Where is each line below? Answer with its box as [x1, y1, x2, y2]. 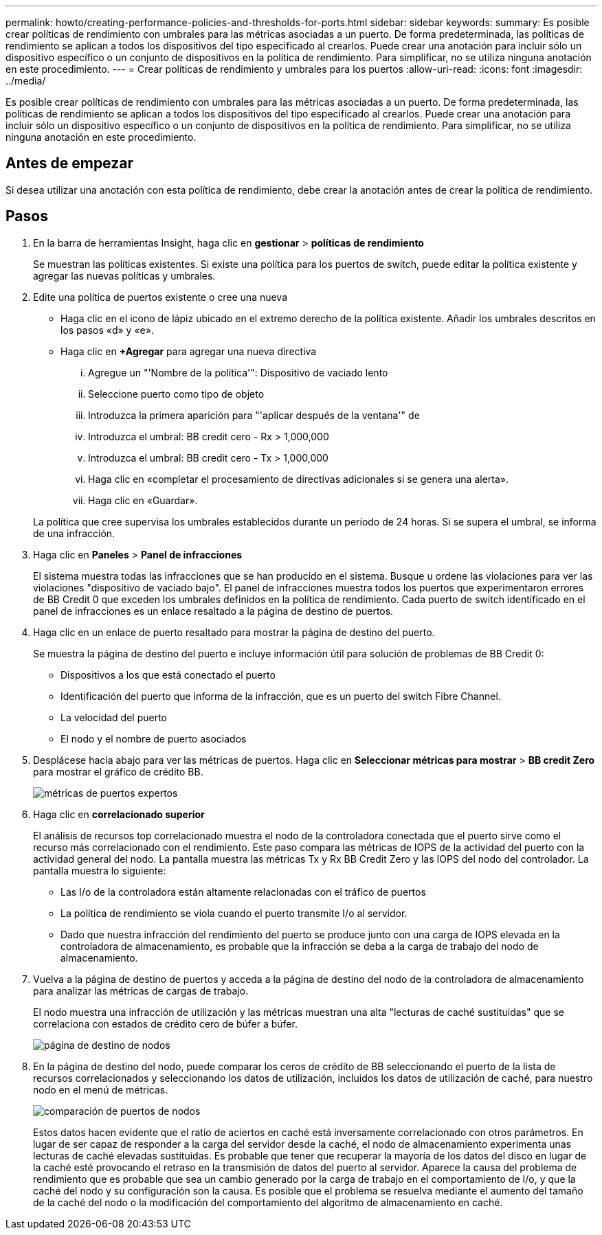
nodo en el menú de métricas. [33, 1083, 168, 1096]
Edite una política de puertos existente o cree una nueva [33, 291, 288, 303]
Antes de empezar [5, 155, 133, 172]
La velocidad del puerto [60, 711, 167, 723]
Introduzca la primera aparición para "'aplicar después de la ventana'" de [88, 409, 420, 421]
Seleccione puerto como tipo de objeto [88, 387, 265, 400]
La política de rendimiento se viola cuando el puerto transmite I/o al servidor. [60, 907, 408, 919]
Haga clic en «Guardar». [88, 494, 198, 506]
